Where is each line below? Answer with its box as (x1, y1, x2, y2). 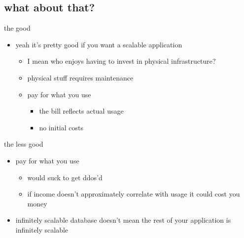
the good (4, 23, 31, 33)
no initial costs (39, 122, 83, 132)
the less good (4, 139, 43, 149)
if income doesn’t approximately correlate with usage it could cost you (27, 189, 240, 199)
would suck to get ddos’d (27, 172, 103, 182)
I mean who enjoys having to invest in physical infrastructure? (27, 56, 216, 66)
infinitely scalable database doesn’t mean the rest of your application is (15, 215, 231, 225)
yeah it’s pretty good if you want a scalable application (15, 39, 182, 49)
